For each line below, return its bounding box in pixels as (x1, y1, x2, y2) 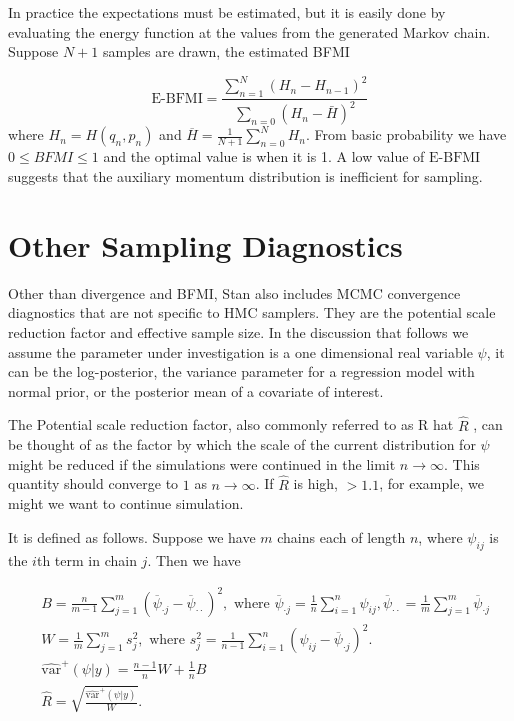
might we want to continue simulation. (8, 493, 244, 514)
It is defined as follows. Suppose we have (8, 526, 256, 547)
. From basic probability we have (305, 124, 507, 145)
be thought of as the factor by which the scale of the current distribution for (8, 434, 476, 455)
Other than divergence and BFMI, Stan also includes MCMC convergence (8, 282, 461, 303)
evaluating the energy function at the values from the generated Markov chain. (8, 21, 491, 42)
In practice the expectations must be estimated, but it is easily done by (8, 2, 446, 22)
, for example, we (379, 473, 484, 494)
